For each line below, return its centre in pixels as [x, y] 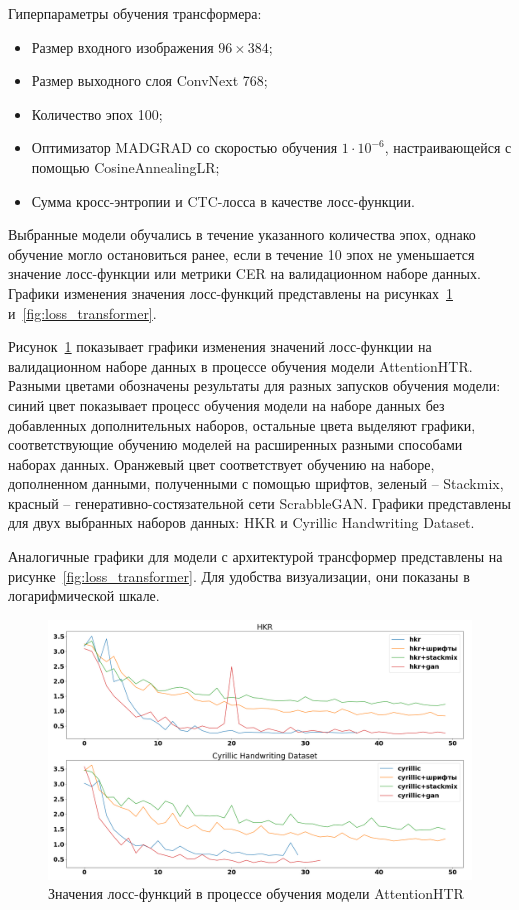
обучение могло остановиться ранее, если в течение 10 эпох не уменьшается [241, 253]
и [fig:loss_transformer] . [82, 312]
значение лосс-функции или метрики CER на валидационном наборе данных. [244, 273]
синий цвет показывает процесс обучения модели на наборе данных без [226, 404]
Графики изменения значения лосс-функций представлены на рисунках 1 [230, 292]
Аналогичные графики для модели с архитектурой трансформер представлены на [255, 556]
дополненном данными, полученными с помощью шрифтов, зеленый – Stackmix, [256, 483]
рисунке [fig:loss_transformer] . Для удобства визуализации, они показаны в [239, 575]
